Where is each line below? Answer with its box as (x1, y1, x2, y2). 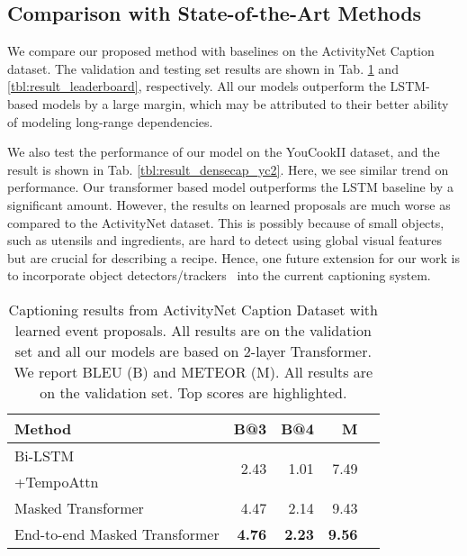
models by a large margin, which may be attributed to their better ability (41, 94, 449, 113)
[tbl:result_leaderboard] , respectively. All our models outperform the (7, 77, 386, 96)
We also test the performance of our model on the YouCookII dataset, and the (7, 142, 440, 161)
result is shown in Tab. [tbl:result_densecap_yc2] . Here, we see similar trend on (7, 160, 449, 178)
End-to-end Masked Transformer (14, 523, 220, 544)
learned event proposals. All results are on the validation (14, 319, 372, 341)
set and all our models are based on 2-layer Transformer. (14, 340, 372, 361)
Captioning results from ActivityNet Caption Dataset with (8, 298, 378, 320)
